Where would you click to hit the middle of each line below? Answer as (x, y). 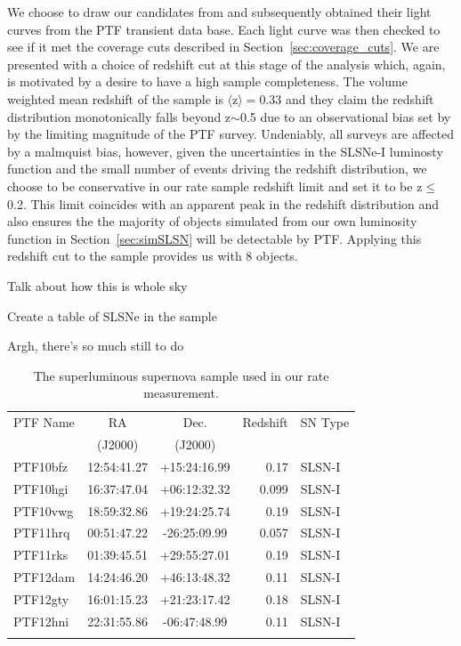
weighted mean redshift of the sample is (115, 98)
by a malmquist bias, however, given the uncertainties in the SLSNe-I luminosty (225, 151)
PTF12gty (41, 598)
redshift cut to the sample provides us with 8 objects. (153, 256)
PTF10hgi (41, 488)
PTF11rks (41, 555)
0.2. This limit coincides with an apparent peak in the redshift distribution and (223, 203)
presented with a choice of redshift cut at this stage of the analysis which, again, (226, 64)
